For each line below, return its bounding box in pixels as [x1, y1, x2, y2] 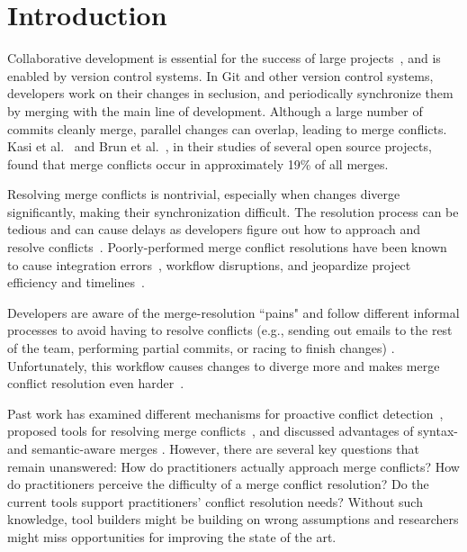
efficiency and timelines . [7, 273, 145, 292]
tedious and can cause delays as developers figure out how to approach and [7, 220, 420, 239]
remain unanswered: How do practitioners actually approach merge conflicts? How [7, 457, 460, 475]
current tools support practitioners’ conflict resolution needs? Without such [7, 492, 423, 511]
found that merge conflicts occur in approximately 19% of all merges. [7, 154, 389, 173]
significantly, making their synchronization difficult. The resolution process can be [7, 202, 459, 221]
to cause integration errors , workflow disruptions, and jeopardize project [7, 255, 411, 274]
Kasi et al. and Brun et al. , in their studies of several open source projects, [7, 137, 432, 156]
